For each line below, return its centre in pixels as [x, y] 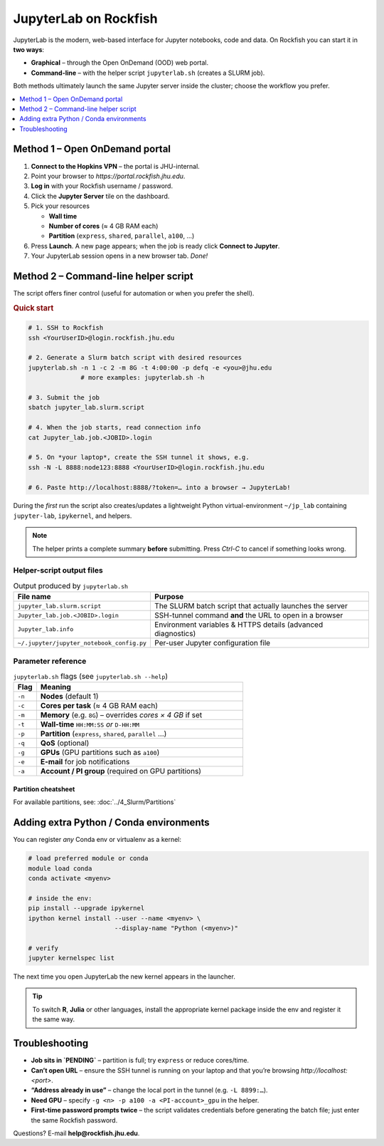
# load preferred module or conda [88, 859]
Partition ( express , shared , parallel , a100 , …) [122, 236]
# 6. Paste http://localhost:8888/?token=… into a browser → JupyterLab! [159, 487]
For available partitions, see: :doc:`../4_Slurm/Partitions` [95, 802]
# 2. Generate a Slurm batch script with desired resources [135, 358]
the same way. [53, 1019]
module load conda [60, 868]
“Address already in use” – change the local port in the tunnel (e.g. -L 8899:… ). [149, 1090]
